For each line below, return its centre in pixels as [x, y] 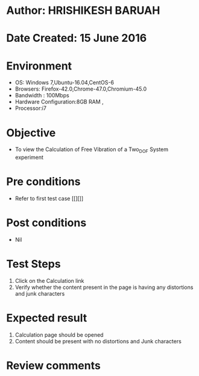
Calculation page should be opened [59, 335]
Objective [31, 133]
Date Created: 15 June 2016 [77, 38]
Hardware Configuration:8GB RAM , [59, 102]
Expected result [47, 318]
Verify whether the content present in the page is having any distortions [104, 287]
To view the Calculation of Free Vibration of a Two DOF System [92, 150]
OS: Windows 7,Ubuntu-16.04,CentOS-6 [65, 83]
